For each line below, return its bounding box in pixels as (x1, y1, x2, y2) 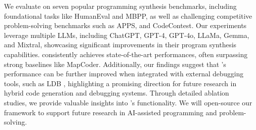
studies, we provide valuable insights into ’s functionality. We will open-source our (4, 97, 252, 107)
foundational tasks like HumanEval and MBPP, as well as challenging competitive (4, 10, 252, 21)
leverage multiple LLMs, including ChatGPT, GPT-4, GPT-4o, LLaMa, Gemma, (4, 30, 250, 40)
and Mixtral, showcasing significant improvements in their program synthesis (4, 39, 237, 50)
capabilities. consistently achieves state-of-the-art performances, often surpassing (4, 49, 248, 59)
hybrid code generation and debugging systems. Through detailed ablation (4, 88, 229, 98)
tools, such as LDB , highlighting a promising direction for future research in (4, 78, 237, 88)
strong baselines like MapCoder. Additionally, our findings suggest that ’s (4, 59, 226, 69)
